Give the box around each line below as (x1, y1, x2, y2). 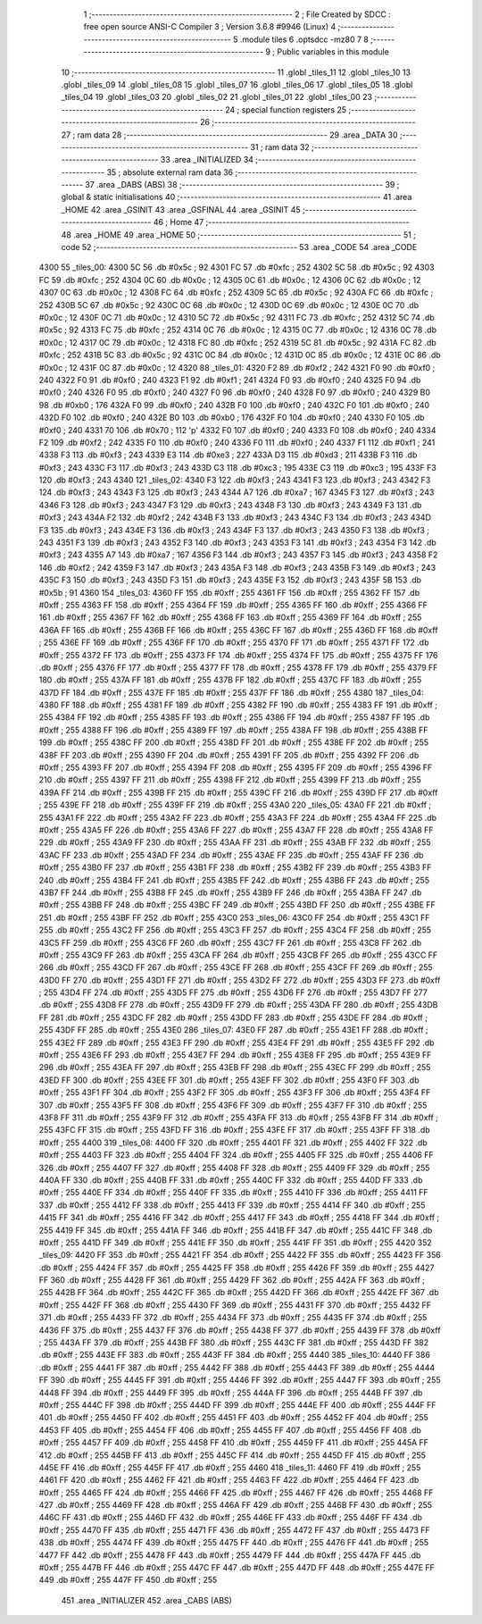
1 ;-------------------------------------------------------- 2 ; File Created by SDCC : (83, 9, 392, 20)
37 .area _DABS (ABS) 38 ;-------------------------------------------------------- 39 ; (85, 180, 400, 190)
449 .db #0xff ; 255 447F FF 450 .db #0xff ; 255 (38, 1575, 218, 1586)
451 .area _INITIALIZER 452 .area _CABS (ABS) (61, 1595, 232, 1605)
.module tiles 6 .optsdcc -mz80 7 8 (239, 34, 370, 45)
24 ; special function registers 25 (224, 104, 347, 115)
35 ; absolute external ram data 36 (106, 166, 234, 178)
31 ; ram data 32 (250, 141, 310, 152)
